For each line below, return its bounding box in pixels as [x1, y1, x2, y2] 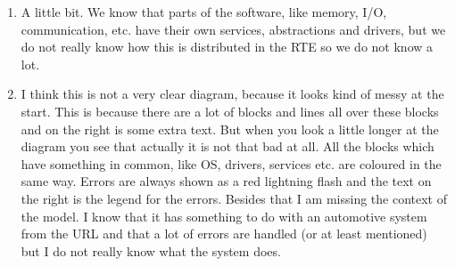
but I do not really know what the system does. [21, 241, 281, 260]
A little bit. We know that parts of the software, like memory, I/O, [21, 3, 387, 20]
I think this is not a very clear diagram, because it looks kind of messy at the [21, 85, 444, 103]
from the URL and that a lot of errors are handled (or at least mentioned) [21, 224, 427, 243]
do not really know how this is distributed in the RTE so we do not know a [21, 37, 434, 56]
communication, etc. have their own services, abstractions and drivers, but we [21, 20, 446, 38]
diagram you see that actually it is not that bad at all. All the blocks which [21, 137, 434, 156]
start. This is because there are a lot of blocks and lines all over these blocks [21, 101, 439, 120]
